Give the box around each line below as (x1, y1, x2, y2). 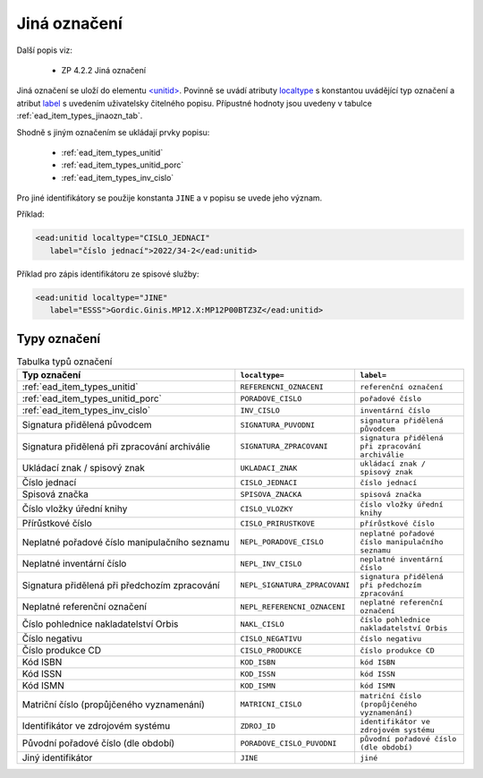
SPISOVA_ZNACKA (240, 489, 302, 499)
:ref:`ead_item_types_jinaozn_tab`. (16, 110, 143, 121)
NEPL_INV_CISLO (240, 559, 302, 569)
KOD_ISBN (240, 657, 276, 667)
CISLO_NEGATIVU (240, 634, 302, 644)
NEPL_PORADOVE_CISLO (240, 537, 324, 547)
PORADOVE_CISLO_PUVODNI (240, 739, 337, 748)
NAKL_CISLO (240, 619, 285, 628)
